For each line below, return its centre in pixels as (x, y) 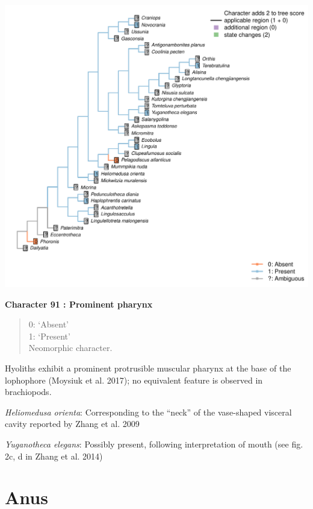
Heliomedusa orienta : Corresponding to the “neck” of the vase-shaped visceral (148, 412)
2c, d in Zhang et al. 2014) (54, 456)
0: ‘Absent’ (48, 324)
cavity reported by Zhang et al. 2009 (72, 424)
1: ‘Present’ (49, 336)
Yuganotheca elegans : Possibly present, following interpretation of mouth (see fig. (154, 444)
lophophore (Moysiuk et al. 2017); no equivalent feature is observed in (134, 380)
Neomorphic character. (70, 348)
